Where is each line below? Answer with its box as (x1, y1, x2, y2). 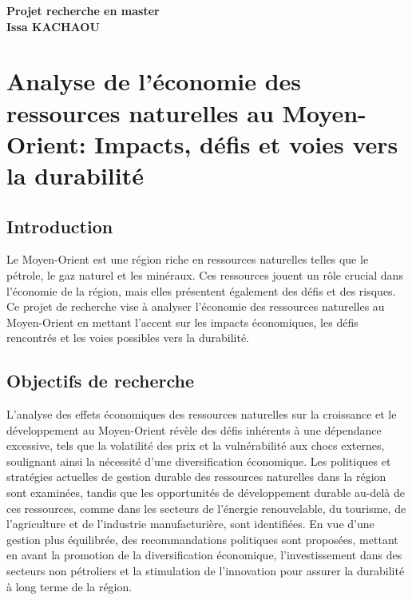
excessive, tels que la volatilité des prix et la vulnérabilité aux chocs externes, (6, 437, 385, 454)
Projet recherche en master (6, 2, 160, 18)
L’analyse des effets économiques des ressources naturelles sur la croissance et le (6, 406, 397, 423)
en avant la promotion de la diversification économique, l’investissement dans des (6, 546, 402, 563)
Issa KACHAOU (6, 18, 100, 34)
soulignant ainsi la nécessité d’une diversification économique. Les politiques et (6, 452, 391, 469)
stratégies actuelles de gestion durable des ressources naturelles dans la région (6, 468, 386, 485)
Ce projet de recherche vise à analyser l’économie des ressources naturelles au (6, 298, 385, 315)
